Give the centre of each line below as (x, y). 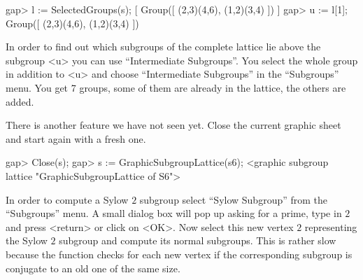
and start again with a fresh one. (76, 138)
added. (20, 101)
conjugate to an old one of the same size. (93, 268)
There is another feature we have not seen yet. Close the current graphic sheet (173, 125)
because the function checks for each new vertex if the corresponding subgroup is (179, 254)
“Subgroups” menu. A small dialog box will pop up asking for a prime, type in (174, 213)
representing (331, 226)
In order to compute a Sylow (67, 199)
